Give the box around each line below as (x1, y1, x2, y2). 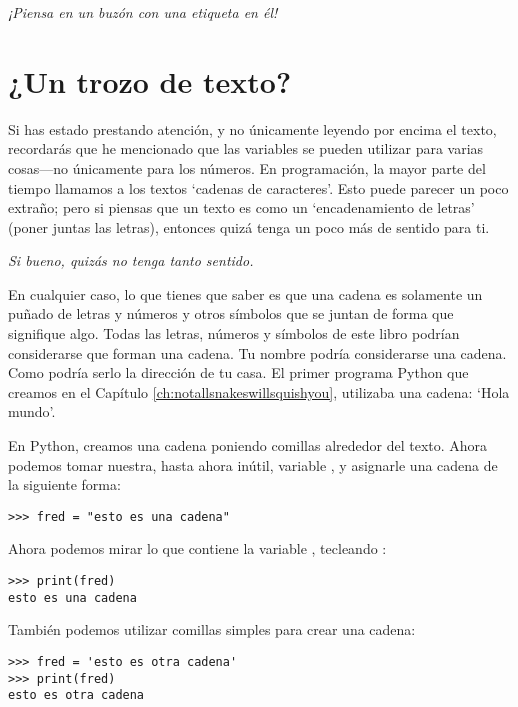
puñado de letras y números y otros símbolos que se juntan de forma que (8, 303, 454, 324)
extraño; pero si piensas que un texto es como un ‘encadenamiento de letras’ (8, 197, 475, 218)
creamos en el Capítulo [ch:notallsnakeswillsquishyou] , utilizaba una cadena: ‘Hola (8, 381, 510, 402)
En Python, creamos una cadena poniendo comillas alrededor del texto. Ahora (8, 435, 488, 456)
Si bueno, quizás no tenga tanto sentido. (8, 250, 254, 271)
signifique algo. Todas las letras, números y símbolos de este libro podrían (8, 323, 460, 344)
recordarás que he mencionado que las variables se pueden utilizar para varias (8, 138, 484, 159)
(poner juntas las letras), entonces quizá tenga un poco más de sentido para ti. (8, 216, 490, 237)
